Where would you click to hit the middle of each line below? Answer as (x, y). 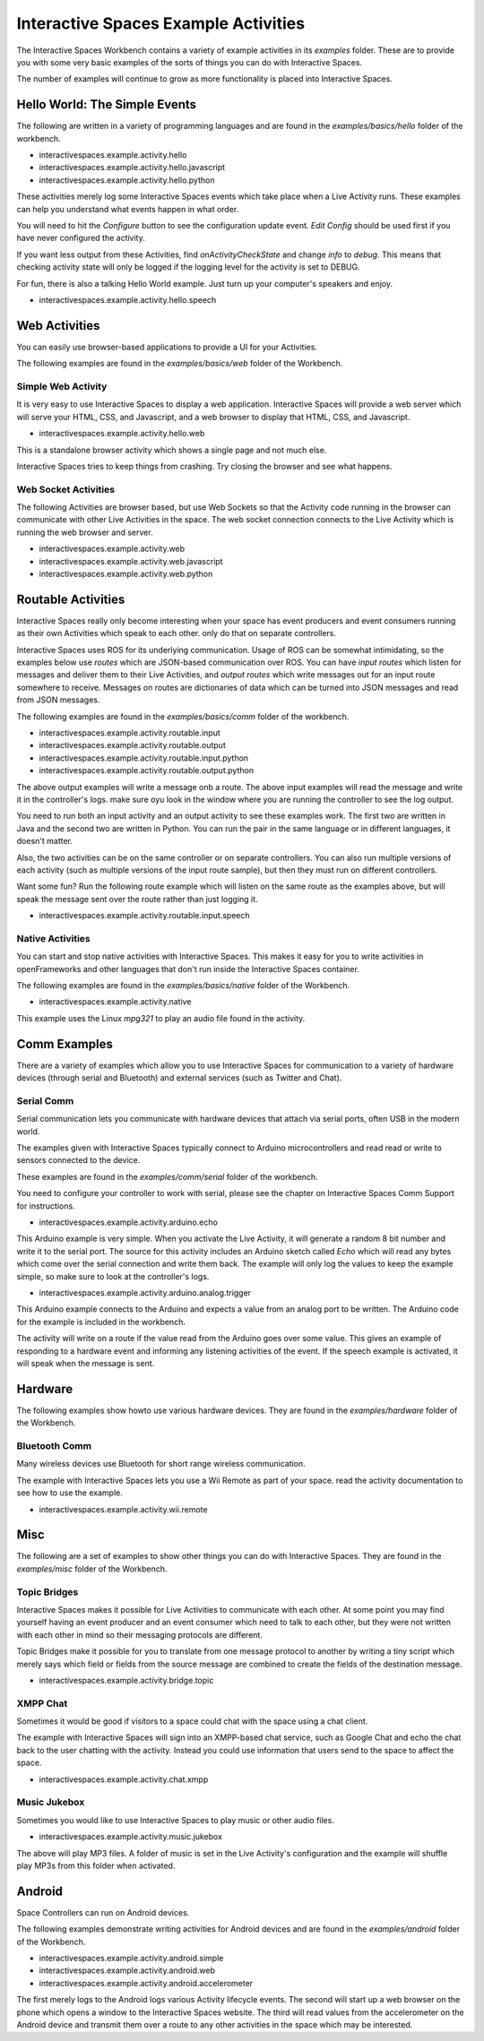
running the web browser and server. (85, 532)
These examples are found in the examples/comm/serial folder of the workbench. (167, 1176)
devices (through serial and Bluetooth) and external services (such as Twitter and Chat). (179, 1078)
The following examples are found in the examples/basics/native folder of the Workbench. (183, 986)
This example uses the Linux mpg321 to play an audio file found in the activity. (161, 1018)
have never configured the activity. (81, 238)
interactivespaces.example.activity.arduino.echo (129, 1222)
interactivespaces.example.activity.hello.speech (128, 299)
